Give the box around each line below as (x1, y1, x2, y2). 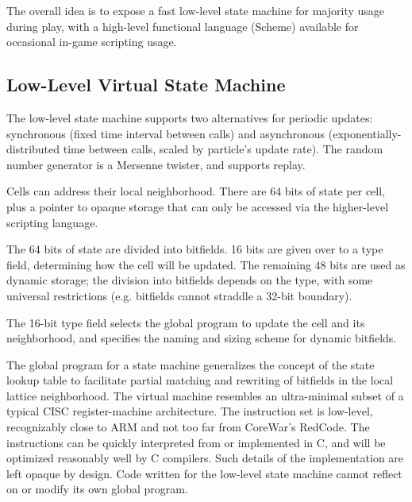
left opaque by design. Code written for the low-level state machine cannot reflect (6, 465, 402, 481)
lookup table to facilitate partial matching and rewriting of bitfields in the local (6, 372, 394, 388)
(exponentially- (328, 125, 402, 141)
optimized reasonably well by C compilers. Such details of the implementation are (6, 450, 404, 466)
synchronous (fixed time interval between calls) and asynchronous (6, 125, 325, 141)
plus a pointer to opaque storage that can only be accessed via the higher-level (6, 198, 389, 214)
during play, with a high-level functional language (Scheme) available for (6, 17, 359, 34)
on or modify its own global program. (6, 481, 188, 497)
